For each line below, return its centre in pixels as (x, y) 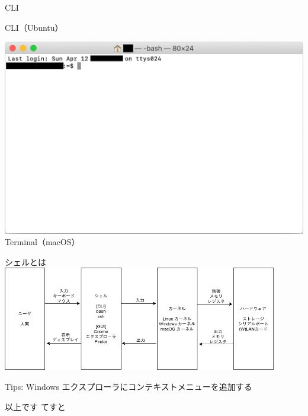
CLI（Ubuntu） (34, 27)
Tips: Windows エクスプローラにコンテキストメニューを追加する (129, 386)
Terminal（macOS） (42, 242)
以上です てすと (35, 406)
